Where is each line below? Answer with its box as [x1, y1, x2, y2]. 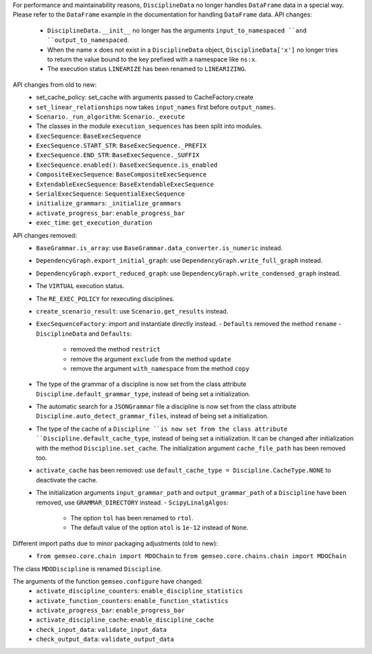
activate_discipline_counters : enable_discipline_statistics [36, 586, 244, 595]
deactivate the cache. [36, 476, 98, 484]
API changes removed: [12, 231, 77, 239]
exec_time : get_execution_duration [36, 218, 153, 227]
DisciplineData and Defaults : [36, 329, 132, 338]
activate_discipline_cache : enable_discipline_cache [36, 615, 214, 624]
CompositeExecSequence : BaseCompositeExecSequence [36, 170, 207, 178]
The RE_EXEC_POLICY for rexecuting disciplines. [36, 294, 175, 303]
